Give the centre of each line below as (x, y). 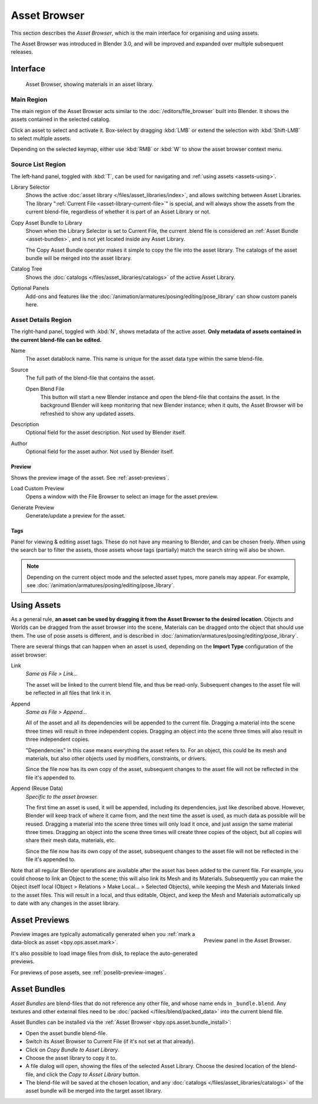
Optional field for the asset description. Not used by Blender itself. (106, 433)
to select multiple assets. (41, 139)
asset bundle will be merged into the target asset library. (94, 1091)
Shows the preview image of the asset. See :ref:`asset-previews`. (90, 477)
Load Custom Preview (38, 489)
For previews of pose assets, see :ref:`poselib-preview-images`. (89, 972)
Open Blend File (45, 388)
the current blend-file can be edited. (56, 340)
